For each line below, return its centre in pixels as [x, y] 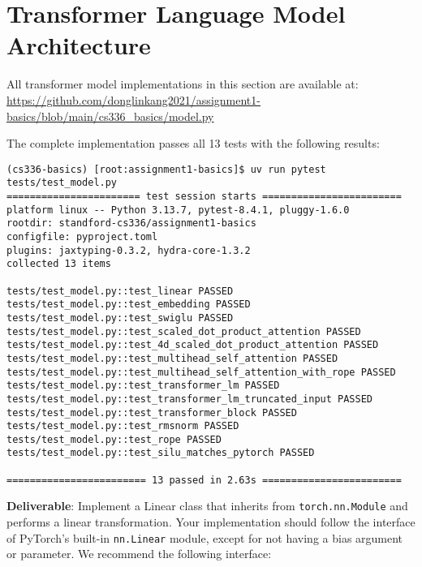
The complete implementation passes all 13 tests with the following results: [193, 143]
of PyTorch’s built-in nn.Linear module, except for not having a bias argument [205, 537]
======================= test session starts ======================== [204, 196]
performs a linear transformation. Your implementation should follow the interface [211, 522]
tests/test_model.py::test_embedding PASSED [129, 305]
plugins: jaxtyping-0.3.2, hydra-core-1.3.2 [129, 250]
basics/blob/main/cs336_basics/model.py [110, 116]
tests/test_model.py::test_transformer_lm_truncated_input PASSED [190, 399]
